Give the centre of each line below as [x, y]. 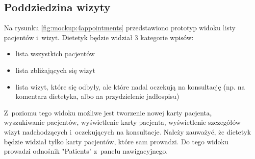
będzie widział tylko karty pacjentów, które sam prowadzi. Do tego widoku [116, 141]
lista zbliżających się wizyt [55, 70]
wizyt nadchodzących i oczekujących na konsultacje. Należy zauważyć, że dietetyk [127, 131]
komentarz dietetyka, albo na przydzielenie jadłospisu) [97, 96]
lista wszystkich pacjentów [55, 54]
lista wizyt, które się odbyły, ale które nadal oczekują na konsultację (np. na [130, 86]
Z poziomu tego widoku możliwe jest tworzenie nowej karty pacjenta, [108, 112]
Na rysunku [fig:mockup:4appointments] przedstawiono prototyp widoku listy [120, 28]
